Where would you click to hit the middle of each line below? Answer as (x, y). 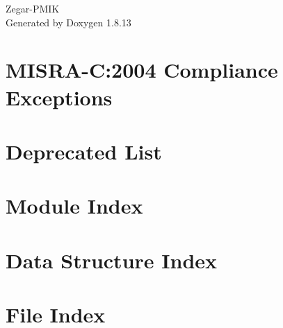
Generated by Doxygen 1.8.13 (68, 22)
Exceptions (59, 97)
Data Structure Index (112, 260)
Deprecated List (84, 151)
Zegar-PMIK (33, 8)
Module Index (74, 206)
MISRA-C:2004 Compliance (142, 70)
